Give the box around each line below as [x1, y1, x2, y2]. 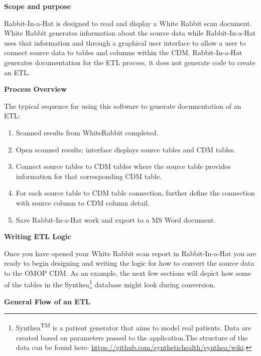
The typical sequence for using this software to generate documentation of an [4, 100, 241, 111]
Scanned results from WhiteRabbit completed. [16, 127, 159, 137]
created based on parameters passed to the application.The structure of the [16, 332, 248, 342]
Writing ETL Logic [4, 231, 71, 242]
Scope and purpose [4, 1, 71, 11]
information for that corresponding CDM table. [16, 170, 162, 181]
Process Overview [4, 84, 67, 94]
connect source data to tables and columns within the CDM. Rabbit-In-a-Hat [4, 47, 242, 58]
